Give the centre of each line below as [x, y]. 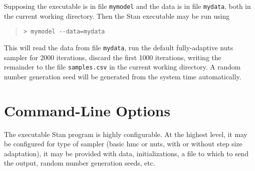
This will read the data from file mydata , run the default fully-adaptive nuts [119, 47]
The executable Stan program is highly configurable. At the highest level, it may [126, 134]
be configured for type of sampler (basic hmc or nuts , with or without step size [123, 144]
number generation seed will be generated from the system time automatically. [123, 76]
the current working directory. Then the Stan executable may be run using [117, 16]
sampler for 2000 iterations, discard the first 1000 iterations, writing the [113, 57]
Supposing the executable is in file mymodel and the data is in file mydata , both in [127, 6]
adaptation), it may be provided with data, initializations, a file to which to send [126, 153]
